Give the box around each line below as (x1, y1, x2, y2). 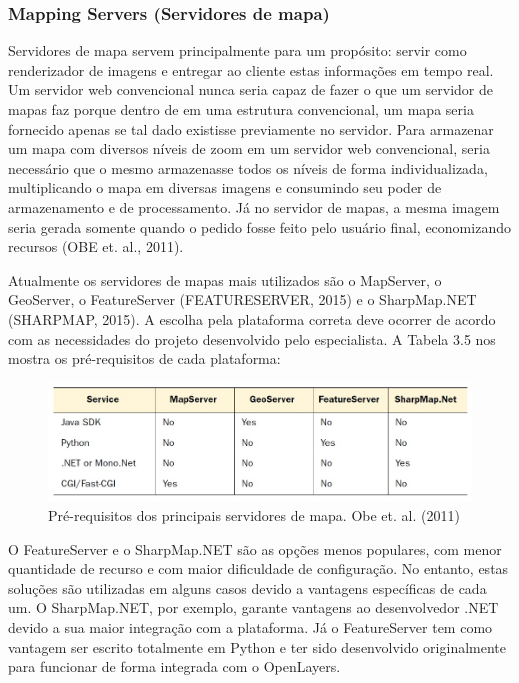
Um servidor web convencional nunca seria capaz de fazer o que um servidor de (8, 79, 493, 100)
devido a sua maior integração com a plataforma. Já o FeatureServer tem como (8, 617, 493, 637)
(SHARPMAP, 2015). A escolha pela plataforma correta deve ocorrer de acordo (8, 308, 496, 329)
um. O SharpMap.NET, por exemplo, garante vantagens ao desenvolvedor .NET (8, 597, 499, 618)
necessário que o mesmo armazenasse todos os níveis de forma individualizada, (8, 157, 488, 178)
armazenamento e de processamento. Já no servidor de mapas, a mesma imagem (8, 196, 500, 217)
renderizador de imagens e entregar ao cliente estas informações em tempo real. (8, 59, 494, 80)
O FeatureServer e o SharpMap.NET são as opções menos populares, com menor (8, 538, 502, 559)
